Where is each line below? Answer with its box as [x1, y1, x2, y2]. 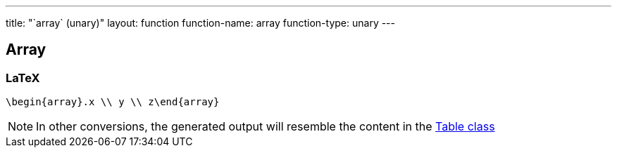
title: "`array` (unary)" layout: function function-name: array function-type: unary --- [6, 17, 395, 29]
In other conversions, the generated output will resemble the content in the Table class [36, 119, 495, 134]
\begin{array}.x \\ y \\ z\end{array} [6, 96, 220, 108]
